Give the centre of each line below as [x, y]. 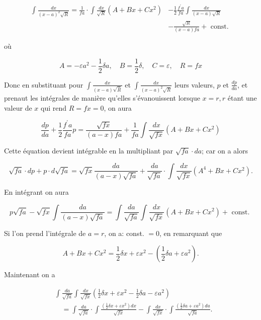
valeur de [18, 107]
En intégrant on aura [36, 191]
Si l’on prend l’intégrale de [45, 233]
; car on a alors [225, 151]
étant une [242, 97]
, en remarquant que [191, 233]
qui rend [53, 107]
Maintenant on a [30, 274]
